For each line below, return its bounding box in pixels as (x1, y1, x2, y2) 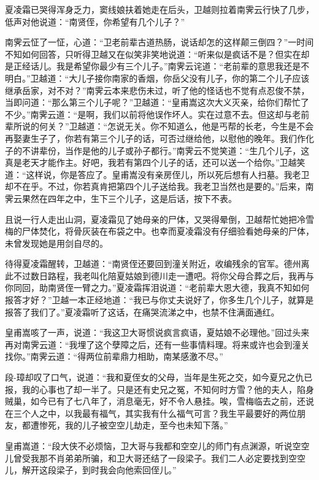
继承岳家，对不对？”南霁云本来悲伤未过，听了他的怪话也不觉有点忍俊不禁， (5, 83, 310, 96)
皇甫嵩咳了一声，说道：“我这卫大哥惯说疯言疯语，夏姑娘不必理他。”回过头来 (5, 326, 310, 339)
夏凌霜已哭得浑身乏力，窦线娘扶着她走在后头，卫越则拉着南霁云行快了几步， (5, 3, 314, 15)
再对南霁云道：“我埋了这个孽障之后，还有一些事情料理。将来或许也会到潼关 (5, 338, 310, 350)
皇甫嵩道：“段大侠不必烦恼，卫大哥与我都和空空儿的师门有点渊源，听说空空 (5, 439, 310, 452)
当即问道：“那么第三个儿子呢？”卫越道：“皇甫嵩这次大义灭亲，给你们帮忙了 (5, 96, 309, 109)
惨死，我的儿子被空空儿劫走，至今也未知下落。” (39, 419, 228, 432)
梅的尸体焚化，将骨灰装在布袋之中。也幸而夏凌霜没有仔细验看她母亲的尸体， (5, 225, 314, 238)
